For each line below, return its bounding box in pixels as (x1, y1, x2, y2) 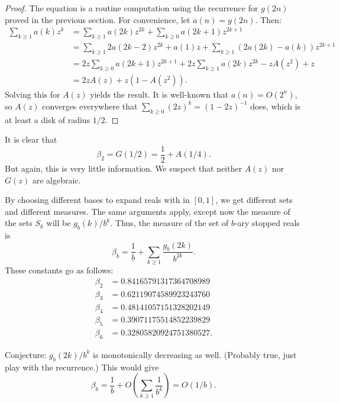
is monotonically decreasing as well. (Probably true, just (93, 348, 297, 360)
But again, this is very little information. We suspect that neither (5, 162, 242, 174)
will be (46, 217, 71, 229)
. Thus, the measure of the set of (110, 217, 229, 229)
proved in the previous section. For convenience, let (5, 13, 190, 25)
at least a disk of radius (5, 113, 90, 125)
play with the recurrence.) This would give (5, 360, 159, 373)
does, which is (250, 99, 301, 112)
